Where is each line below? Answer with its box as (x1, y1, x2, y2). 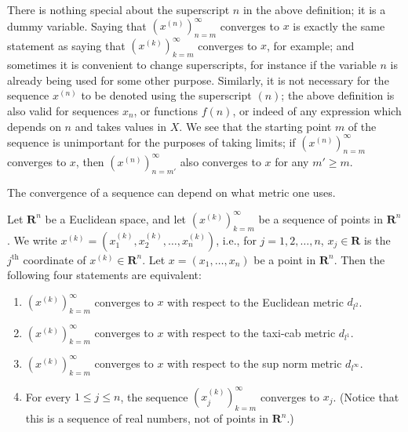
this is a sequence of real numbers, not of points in (25, 410, 269, 427)
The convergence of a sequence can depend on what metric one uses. (7, 183, 336, 200)
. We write (7, 231, 57, 248)
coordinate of (23, 251, 86, 267)
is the (364, 231, 391, 248)
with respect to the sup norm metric (167, 354, 342, 371)
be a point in (253, 251, 316, 267)
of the (348, 118, 377, 134)
